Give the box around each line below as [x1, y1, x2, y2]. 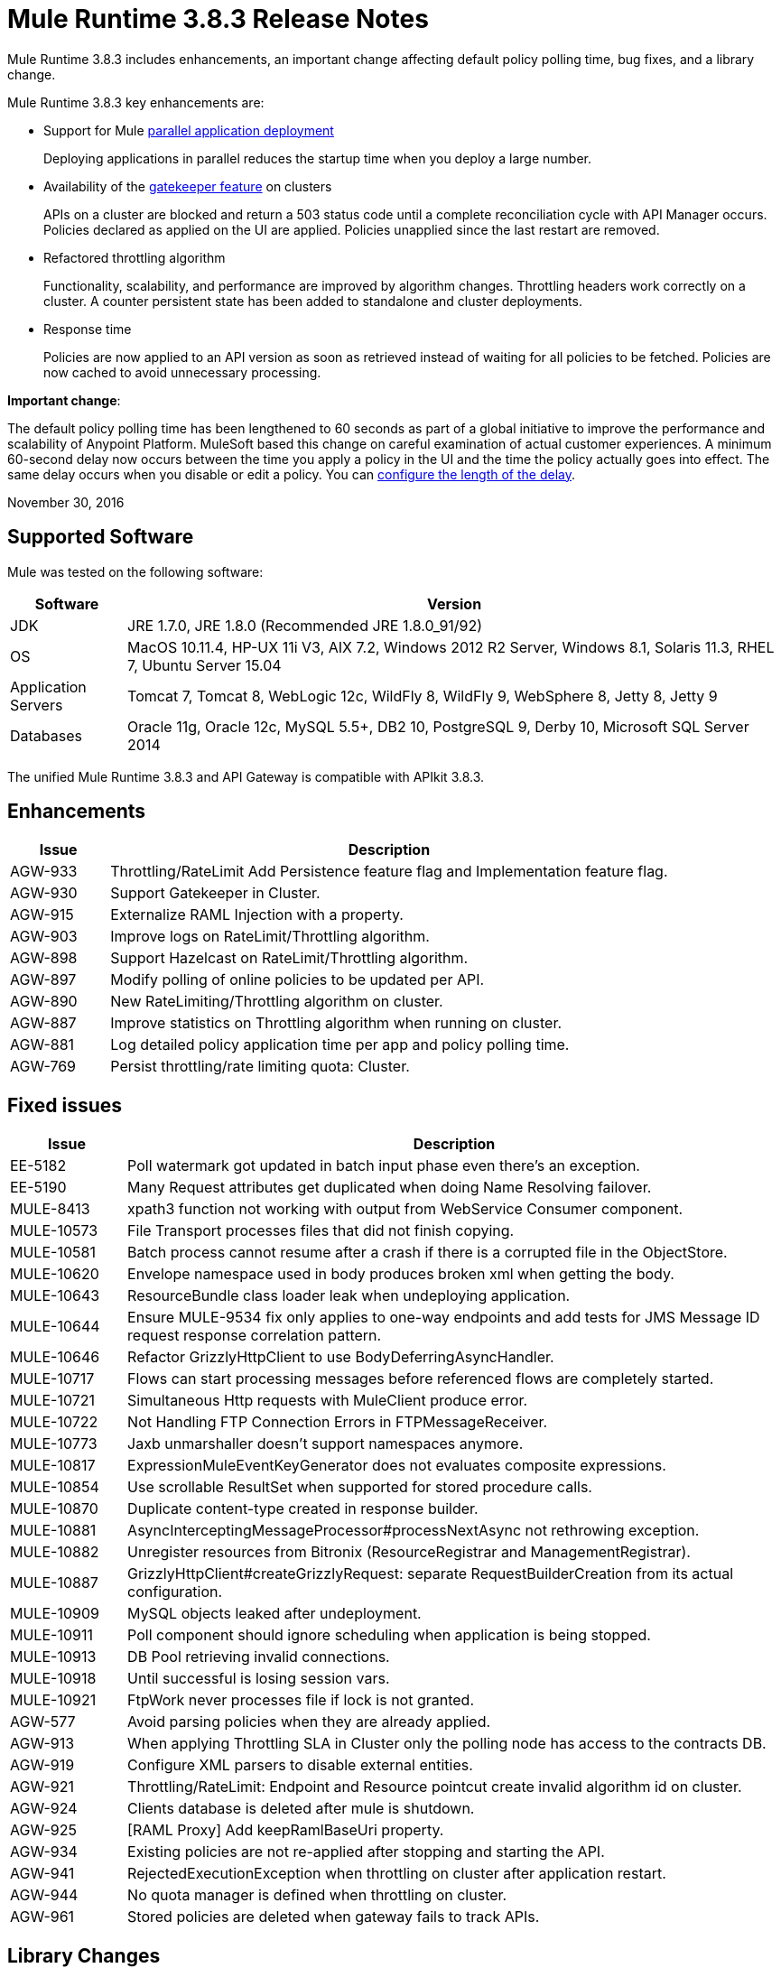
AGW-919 [10, 1756, 75, 1775]
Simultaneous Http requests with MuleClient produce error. [127, 1391, 528, 1410]
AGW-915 [10, 905, 74, 924]
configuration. [127, 1583, 223, 1601]
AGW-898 [10, 949, 78, 968]
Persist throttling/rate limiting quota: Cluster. [110, 1057, 410, 1076]
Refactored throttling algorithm [43, 249, 226, 265]
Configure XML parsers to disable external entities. [127, 1756, 473, 1775]
